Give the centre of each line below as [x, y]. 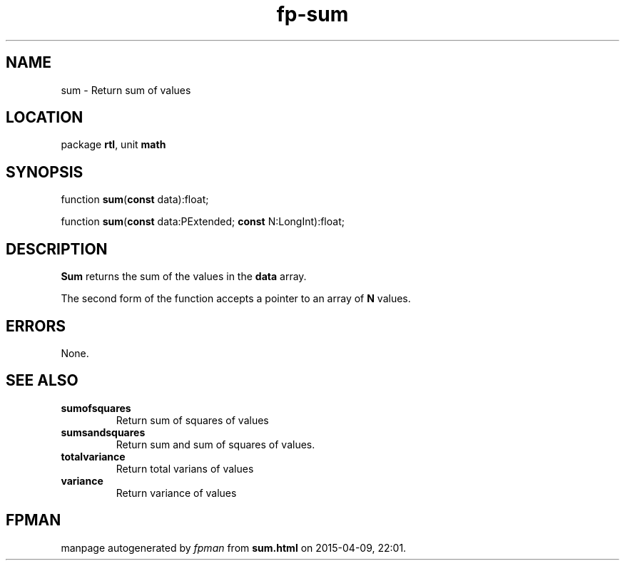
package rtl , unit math [113, 145]
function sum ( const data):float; [135, 200]
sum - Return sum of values [126, 90]
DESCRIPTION [57, 249]
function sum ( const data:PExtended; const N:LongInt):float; [203, 222]
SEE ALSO [42, 381]
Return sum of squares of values [192, 420]
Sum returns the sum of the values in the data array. [184, 277]
